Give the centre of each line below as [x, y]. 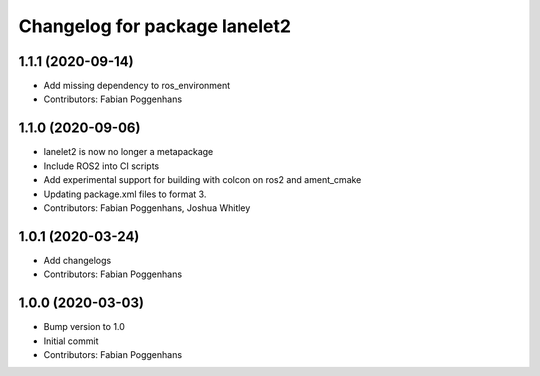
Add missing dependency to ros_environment [137, 86]
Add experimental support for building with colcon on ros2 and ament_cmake [202, 180]
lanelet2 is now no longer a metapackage [128, 152]
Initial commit [71, 341]
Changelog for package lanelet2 [155, 26]
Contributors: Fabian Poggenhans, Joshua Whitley [147, 207]
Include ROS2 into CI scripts [101, 166]
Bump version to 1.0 [84, 327]
